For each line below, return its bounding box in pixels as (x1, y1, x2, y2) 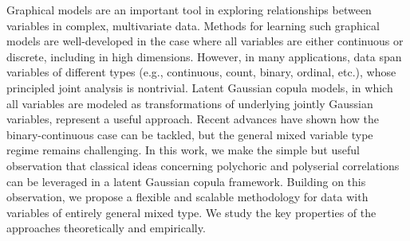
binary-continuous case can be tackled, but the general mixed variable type (6, 126, 373, 142)
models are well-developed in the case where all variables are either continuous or (6, 33, 404, 49)
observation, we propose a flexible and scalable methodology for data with (6, 189, 369, 205)
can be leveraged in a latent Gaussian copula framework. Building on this (6, 173, 366, 189)
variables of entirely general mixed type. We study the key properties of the (6, 204, 376, 220)
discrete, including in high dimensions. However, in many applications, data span (6, 48, 402, 64)
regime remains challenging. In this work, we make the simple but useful (6, 142, 360, 158)
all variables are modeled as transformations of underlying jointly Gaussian (6, 95, 373, 111)
